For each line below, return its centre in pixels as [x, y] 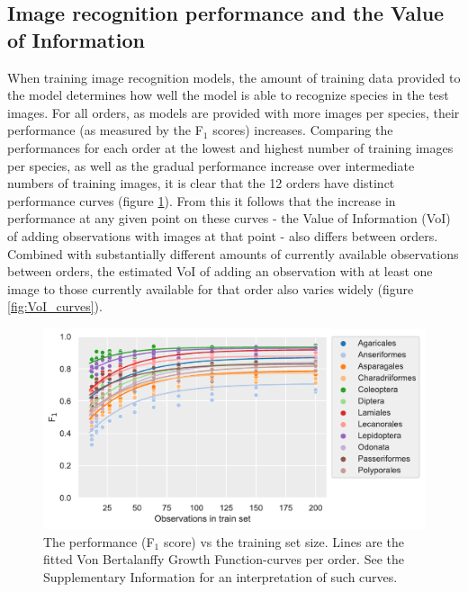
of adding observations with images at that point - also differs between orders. [223, 235]
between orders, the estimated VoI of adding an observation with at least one [220, 271]
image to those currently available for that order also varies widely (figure [211, 288]
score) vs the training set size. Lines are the [283, 541]
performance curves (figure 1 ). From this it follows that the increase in [202, 200]
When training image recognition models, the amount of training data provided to [234, 77]
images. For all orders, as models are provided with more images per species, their [234, 112]
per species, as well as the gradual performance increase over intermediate [211, 165]
